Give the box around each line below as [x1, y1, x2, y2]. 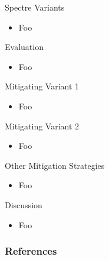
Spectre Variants [5, 1, 65, 13]
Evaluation [5, 41, 44, 53]
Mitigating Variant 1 [5, 80, 80, 92]
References [5, 244, 57, 258]
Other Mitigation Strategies [5, 159, 105, 171]
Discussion [5, 198, 42, 211]
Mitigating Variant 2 [5, 119, 80, 132]
